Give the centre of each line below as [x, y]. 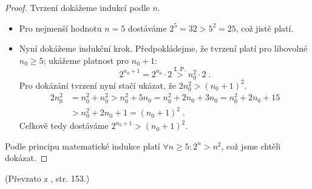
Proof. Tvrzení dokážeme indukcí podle [77, 7]
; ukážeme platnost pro [86, 60]
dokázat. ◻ [26, 158]
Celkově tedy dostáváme [64, 125]
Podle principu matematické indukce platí [83, 146]
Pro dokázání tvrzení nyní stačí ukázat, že [97, 85]
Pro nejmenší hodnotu [60, 28]
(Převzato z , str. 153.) [47, 178]
